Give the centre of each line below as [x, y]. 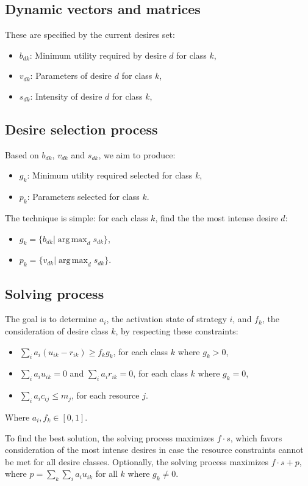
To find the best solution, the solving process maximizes [110, 437]
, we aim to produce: [137, 154]
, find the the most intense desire [217, 217]
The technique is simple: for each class [77, 217]
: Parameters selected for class [83, 197]
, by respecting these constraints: [177, 330]
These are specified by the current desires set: [90, 35]
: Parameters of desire [71, 75]
